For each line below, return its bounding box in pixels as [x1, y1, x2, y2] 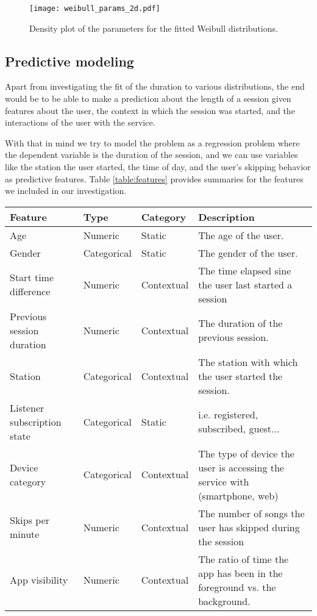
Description [198, 209, 255, 224]
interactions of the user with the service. [5, 116, 155, 129]
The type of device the [198, 446, 294, 460]
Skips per [10, 513, 50, 528]
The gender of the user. [198, 245, 298, 260]
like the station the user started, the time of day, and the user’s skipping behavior [5, 160, 311, 173]
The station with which [198, 354, 298, 369]
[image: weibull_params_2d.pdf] [29, 4, 160, 13]
